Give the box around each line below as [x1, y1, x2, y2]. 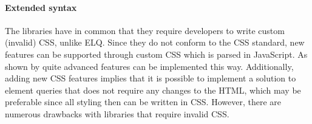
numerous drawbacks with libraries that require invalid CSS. [5, 107, 229, 120]
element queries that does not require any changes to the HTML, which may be [5, 83, 301, 96]
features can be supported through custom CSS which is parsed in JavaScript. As [5, 47, 308, 60]
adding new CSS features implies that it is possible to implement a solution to [5, 72, 296, 84]
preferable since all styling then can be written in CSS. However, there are [5, 95, 281, 108]
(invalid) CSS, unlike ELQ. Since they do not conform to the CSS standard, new [5, 36, 305, 49]
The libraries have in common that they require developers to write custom [5, 24, 285, 36]
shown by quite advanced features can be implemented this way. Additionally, [5, 60, 294, 72]
